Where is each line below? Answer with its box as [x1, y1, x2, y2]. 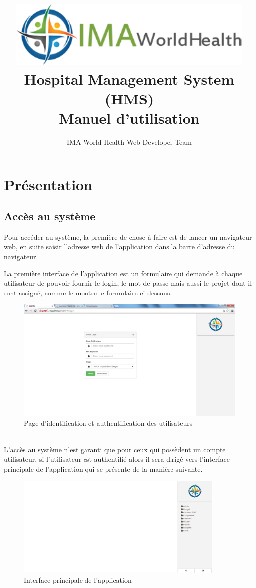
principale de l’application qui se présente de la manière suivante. [4, 463, 203, 474]
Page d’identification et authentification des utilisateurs [24, 417, 193, 428]
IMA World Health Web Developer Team [67, 136, 192, 147]
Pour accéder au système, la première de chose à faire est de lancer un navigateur [4, 231, 252, 242]
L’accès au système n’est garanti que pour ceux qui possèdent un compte [4, 444, 226, 454]
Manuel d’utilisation [59, 107, 200, 128]
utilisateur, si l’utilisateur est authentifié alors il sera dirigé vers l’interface [4, 454, 230, 464]
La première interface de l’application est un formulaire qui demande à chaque [4, 268, 243, 278]
